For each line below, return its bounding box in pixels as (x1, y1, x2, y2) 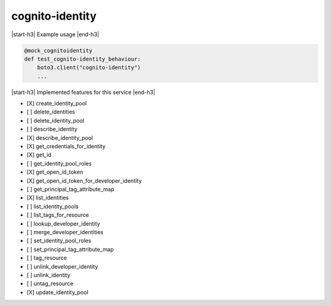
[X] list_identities (26, 194, 69, 202)
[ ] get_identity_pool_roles (26, 159, 92, 167)
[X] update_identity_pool (26, 288, 89, 296)
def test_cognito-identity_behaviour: (24, 55, 141, 63)
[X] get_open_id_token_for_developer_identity (26, 177, 142, 184)
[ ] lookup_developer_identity (26, 220, 101, 227)
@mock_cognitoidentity (24, 47, 93, 54)
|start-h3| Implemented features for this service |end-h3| (11, 88, 156, 96)
